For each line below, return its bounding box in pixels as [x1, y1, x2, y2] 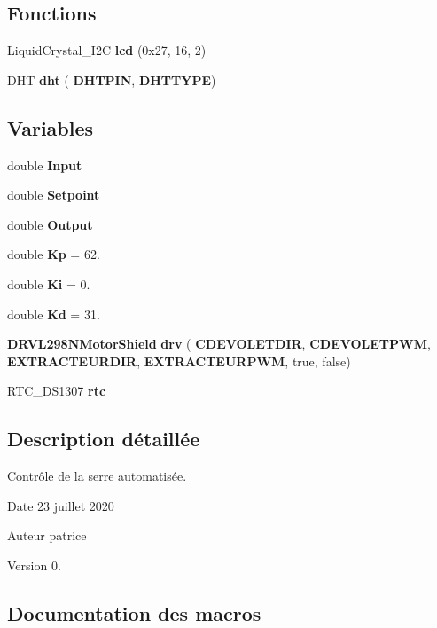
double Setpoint [7, 185, 100, 204]
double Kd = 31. [7, 304, 100, 323]
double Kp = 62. [7, 245, 100, 263]
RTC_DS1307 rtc [7, 381, 106, 400]
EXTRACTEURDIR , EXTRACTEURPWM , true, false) [7, 351, 351, 370]
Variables [7, 114, 94, 141]
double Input [7, 155, 82, 174]
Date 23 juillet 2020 [7, 496, 114, 514]
